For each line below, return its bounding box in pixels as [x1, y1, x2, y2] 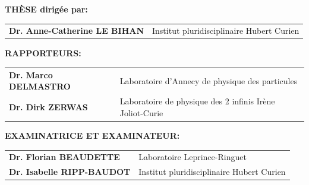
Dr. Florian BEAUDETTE [9, 151, 120, 163]
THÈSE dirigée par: [5, 3, 88, 15]
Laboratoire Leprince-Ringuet [138, 151, 247, 163]
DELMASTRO [9, 80, 71, 92]
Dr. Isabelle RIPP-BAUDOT [9, 165, 131, 178]
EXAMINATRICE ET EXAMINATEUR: [5, 129, 180, 141]
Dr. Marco [9, 68, 53, 81]
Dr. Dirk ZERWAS [9, 101, 88, 113]
